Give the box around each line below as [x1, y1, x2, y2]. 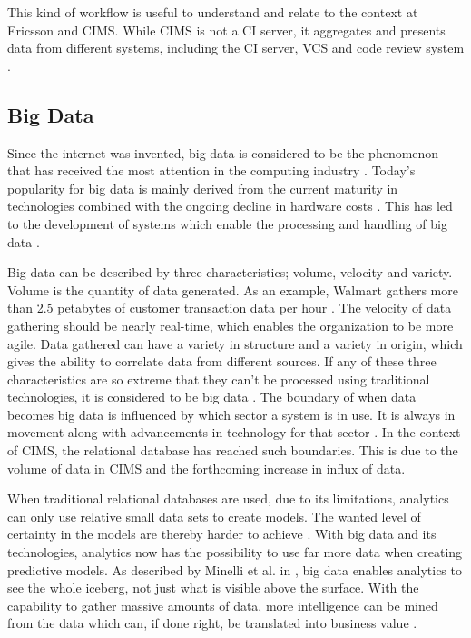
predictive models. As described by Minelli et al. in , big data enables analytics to [7, 560, 462, 579]
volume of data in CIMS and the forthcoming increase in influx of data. [7, 458, 406, 477]
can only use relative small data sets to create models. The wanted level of [7, 506, 421, 525]
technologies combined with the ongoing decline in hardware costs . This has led [7, 196, 453, 215]
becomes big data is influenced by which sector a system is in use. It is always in [7, 404, 456, 424]
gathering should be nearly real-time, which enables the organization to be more [7, 315, 454, 334]
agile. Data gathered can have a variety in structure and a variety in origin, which [7, 334, 463, 353]
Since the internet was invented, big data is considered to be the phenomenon [7, 143, 439, 162]
